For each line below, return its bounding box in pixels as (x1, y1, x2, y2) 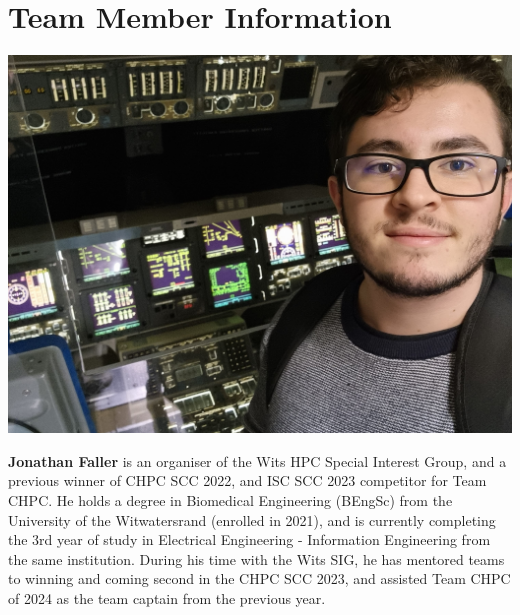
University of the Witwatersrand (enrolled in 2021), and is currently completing (8, 509, 496, 530)
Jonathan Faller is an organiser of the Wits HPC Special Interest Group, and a (8, 450, 507, 471)
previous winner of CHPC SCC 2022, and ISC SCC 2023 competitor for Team (8, 470, 487, 491)
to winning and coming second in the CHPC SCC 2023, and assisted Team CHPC (8, 568, 511, 589)
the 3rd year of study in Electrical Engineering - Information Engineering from (8, 529, 491, 550)
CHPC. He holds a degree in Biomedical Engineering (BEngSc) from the (8, 489, 453, 510)
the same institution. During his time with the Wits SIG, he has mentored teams (8, 548, 505, 569)
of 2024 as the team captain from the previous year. (8, 587, 326, 608)
